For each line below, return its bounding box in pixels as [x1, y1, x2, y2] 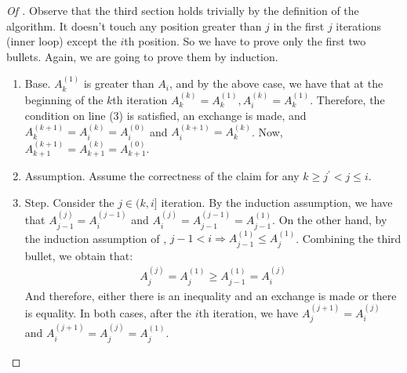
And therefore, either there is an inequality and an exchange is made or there [24, 287, 397, 303]
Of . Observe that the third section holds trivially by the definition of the [6, 2, 359, 18]
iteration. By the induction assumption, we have [161, 194, 393, 210]
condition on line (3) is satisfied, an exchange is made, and [24, 107, 307, 124]
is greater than [83, 75, 154, 92]
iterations [336, 17, 381, 34]
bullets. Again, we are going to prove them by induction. [6, 48, 278, 64]
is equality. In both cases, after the [24, 305, 192, 320]
